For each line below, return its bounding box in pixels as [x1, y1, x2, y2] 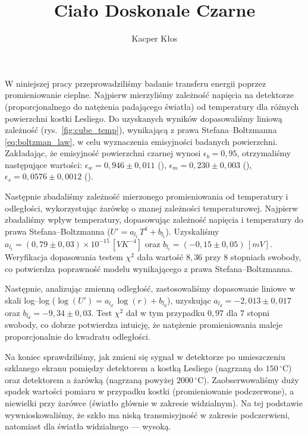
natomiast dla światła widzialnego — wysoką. [5, 420, 171, 432]
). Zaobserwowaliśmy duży [203, 373, 299, 386]
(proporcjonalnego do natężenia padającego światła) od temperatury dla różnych [5, 100, 299, 112]
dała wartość [137, 250, 184, 263]
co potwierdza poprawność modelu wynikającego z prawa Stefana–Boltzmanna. [5, 262, 293, 274]
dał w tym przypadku [125, 306, 205, 318]
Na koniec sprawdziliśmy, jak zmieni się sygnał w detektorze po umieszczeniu [5, 350, 285, 362]
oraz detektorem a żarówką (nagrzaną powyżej [5, 373, 174, 386]
